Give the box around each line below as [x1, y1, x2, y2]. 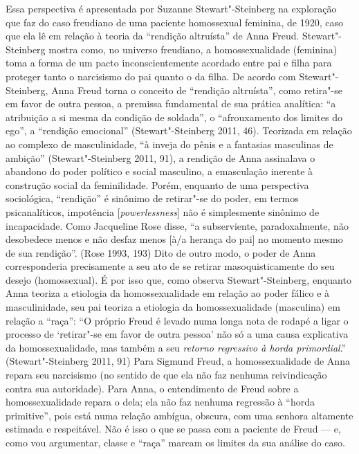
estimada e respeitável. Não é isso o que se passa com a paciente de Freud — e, [6, 421, 341, 436]
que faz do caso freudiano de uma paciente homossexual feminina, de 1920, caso [6, 15, 343, 29]
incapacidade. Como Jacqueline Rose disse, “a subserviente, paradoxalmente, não [6, 218, 349, 233]
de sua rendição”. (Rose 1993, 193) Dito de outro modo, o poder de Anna [6, 245, 316, 260]
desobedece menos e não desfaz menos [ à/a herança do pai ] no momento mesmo [6, 232, 343, 246]
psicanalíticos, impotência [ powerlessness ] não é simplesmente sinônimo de [6, 204, 320, 219]
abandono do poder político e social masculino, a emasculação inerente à [6, 164, 313, 179]
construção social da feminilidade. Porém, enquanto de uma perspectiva [6, 177, 309, 192]
